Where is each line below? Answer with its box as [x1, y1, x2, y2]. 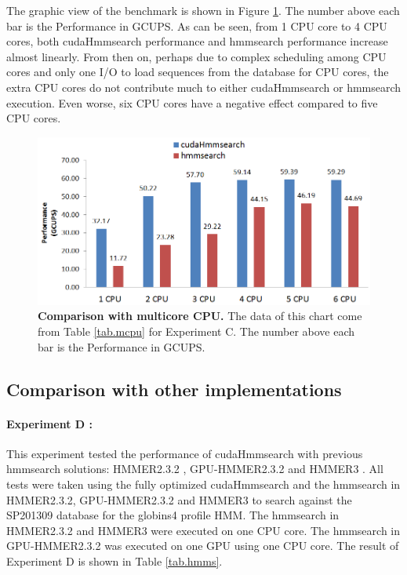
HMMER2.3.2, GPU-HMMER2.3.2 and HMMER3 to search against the [6, 491, 352, 508]
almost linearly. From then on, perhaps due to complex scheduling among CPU [6, 48, 387, 64]
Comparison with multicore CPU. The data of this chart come [38, 308, 362, 324]
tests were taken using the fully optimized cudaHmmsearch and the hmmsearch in [6, 475, 401, 492]
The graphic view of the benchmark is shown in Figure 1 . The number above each [6, 2, 400, 18]
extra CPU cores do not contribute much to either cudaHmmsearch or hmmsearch [6, 78, 402, 95]
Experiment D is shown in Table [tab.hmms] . [6, 552, 223, 569]
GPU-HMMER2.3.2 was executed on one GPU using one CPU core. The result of [6, 537, 399, 554]
